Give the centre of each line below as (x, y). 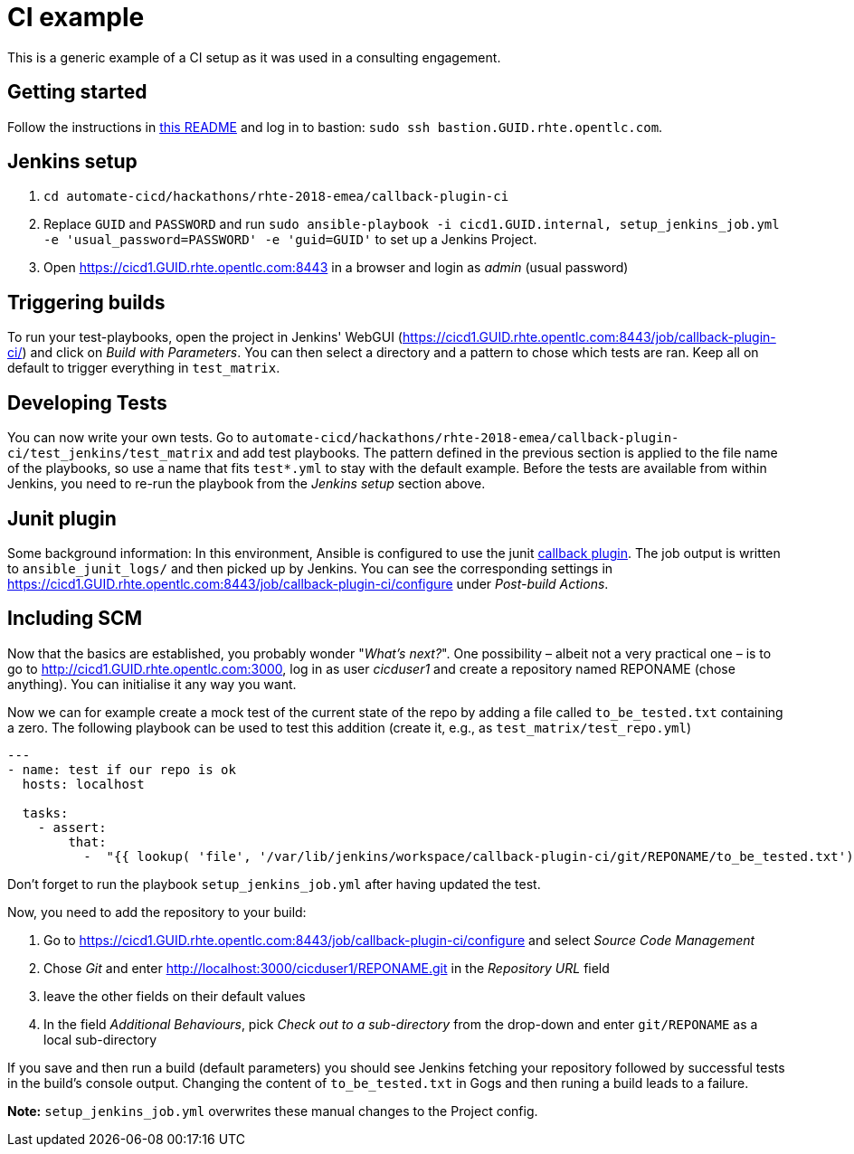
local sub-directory (100, 1039)
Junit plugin (62, 518)
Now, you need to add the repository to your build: (157, 912)
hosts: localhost (83, 784)
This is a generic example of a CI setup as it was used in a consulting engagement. (254, 57)
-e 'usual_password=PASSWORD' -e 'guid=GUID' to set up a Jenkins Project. (290, 240)
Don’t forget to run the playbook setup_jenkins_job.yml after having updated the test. (274, 884)
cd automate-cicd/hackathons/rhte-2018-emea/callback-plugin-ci (276, 197)
